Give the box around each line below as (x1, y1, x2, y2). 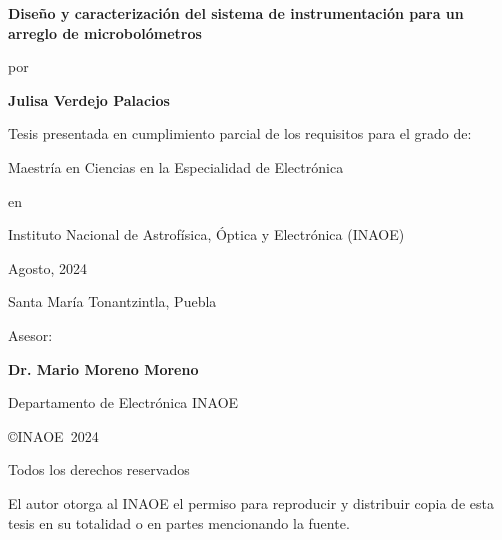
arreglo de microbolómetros (8, 22, 202, 43)
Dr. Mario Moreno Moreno (8, 358, 199, 379)
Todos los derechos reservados (8, 459, 190, 480)
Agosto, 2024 (8, 257, 88, 278)
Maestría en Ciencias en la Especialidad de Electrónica (8, 156, 344, 177)
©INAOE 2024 (8, 425, 99, 446)
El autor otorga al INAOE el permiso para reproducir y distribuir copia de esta (8, 492, 494, 513)
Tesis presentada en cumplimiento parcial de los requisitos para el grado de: (8, 123, 472, 144)
